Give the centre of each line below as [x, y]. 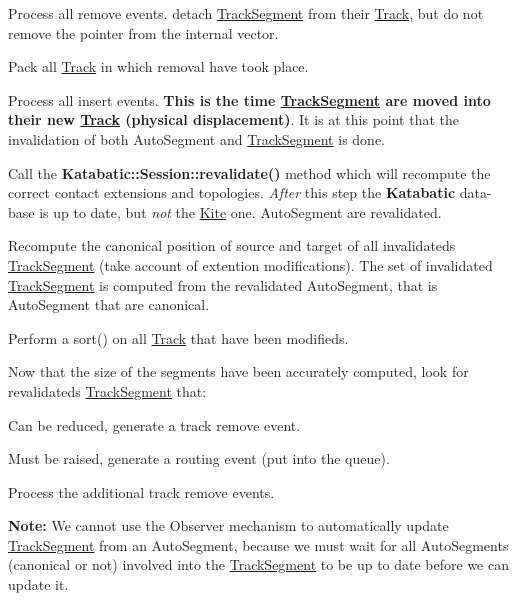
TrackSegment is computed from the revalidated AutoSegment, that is [223, 284]
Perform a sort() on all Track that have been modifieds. [178, 337]
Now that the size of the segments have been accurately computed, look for [238, 371]
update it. [38, 584]
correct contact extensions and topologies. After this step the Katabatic [232, 192]
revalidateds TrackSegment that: [107, 390]
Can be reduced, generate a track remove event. [154, 424]
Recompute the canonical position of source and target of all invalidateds [232, 245]
